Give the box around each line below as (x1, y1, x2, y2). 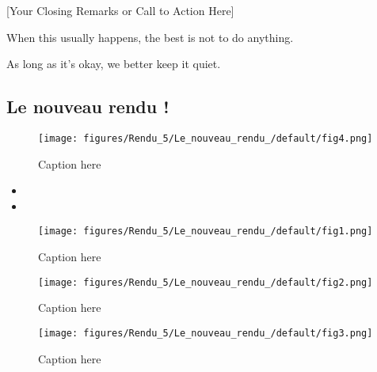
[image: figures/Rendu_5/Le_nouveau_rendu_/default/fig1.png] (38, 226, 373, 237)
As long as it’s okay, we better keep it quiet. (6, 55, 221, 72)
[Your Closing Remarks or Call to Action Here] (6, 2, 234, 18)
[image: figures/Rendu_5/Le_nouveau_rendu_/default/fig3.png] (38, 327, 373, 339)
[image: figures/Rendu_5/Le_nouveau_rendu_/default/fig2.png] (38, 276, 373, 288)
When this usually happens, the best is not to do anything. (6, 28, 294, 45)
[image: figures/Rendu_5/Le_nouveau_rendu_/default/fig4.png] (38, 132, 373, 144)
